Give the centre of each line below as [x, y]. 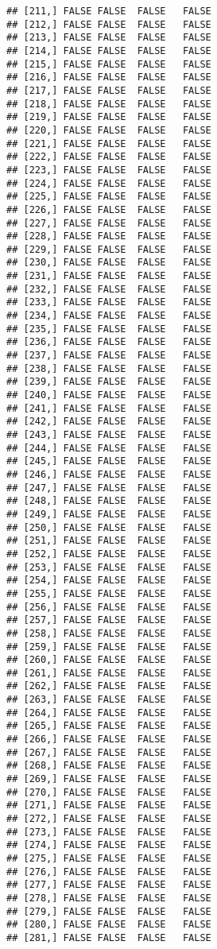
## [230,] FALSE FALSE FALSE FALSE [109, 263]
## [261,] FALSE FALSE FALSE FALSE [109, 673]
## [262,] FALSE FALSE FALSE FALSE [109, 686]
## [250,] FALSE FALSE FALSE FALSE [109, 527]
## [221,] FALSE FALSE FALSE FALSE [109, 143]
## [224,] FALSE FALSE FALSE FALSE [109, 183]
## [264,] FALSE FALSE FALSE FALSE [109, 713]
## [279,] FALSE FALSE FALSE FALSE [109, 911]
